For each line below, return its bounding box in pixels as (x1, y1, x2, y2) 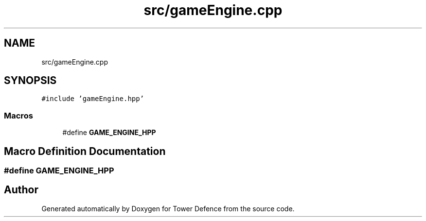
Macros (4, 110, 33, 120)
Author (4, 184, 38, 196)
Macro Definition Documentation (4, 145, 166, 157)
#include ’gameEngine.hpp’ (41, 95, 144, 103)
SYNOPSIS (4, 74, 57, 87)
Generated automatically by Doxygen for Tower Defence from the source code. (41, 204, 295, 213)
